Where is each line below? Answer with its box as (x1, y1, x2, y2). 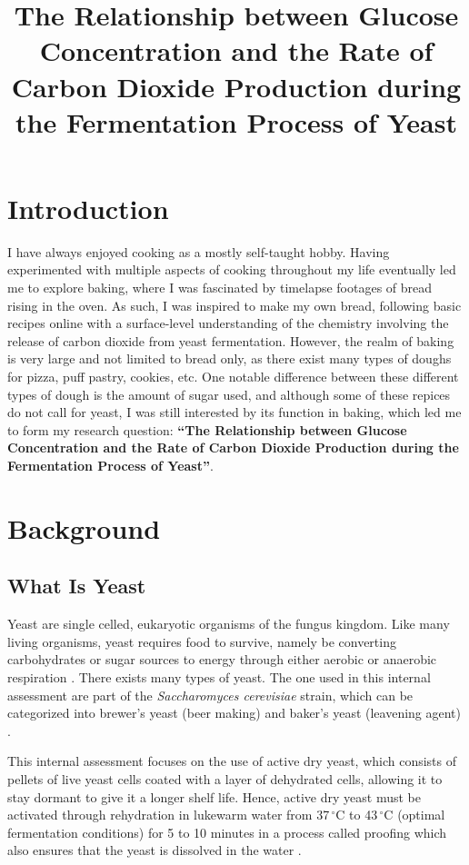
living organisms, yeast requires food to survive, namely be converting (7, 631, 396, 651)
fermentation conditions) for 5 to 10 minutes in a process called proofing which (7, 822, 447, 841)
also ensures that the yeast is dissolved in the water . (7, 840, 302, 860)
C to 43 (335, 805, 378, 824)
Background (7, 509, 161, 546)
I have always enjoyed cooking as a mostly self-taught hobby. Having (7, 242, 390, 261)
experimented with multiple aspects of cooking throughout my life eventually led (7, 260, 456, 279)
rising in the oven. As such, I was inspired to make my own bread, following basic (7, 295, 462, 314)
